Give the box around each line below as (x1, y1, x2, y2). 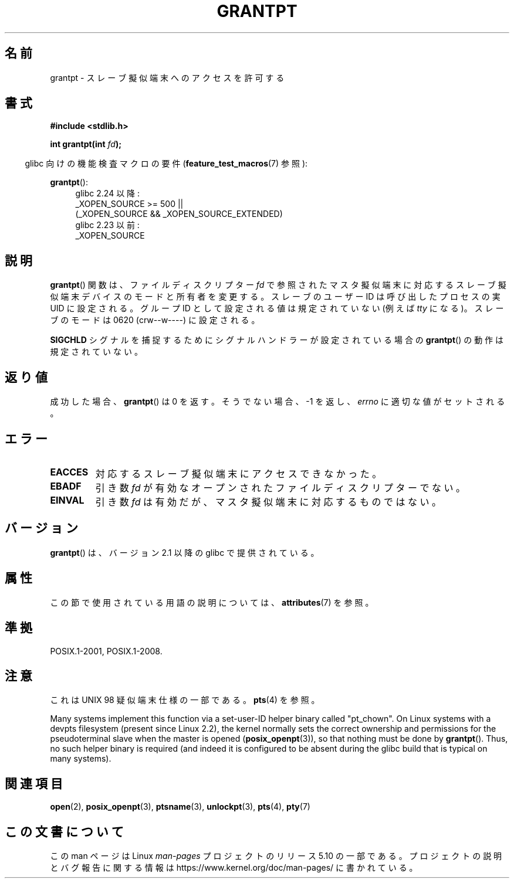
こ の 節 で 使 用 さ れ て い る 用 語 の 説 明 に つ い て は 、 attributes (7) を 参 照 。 (50, 597, 374, 607)
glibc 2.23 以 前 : (75, 220, 140, 230)
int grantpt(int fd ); (50, 139, 121, 150)
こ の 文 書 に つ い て (5, 824, 124, 839)
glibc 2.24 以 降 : (75, 188, 140, 199)
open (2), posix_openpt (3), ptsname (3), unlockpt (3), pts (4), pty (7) (50, 802, 310, 812)
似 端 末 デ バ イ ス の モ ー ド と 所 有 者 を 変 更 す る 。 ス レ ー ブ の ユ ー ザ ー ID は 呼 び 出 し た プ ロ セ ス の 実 (50, 291, 501, 302)
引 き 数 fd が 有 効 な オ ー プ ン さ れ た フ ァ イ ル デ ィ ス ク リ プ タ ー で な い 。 (95, 481, 466, 494)
